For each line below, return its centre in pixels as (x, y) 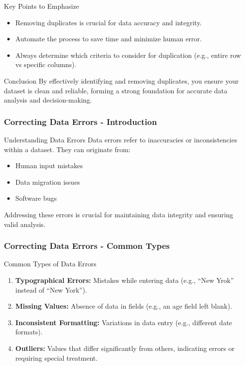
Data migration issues (48, 182)
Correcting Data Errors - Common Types (87, 246)
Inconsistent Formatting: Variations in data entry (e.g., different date (124, 322)
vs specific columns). (46, 64)
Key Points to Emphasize (41, 6)
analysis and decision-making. (48, 100)
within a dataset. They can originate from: (67, 149)
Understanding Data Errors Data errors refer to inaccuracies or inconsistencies (121, 139)
